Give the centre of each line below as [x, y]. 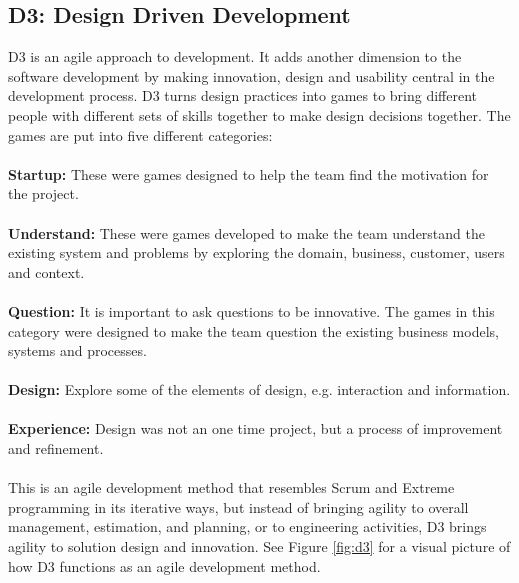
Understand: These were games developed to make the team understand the [246, 232]
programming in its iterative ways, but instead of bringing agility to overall [238, 506]
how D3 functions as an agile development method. [164, 565]
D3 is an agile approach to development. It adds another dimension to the [235, 56]
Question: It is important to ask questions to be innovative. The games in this [251, 310]
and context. [46, 271]
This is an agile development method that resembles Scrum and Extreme [231, 487]
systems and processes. [77, 350]
